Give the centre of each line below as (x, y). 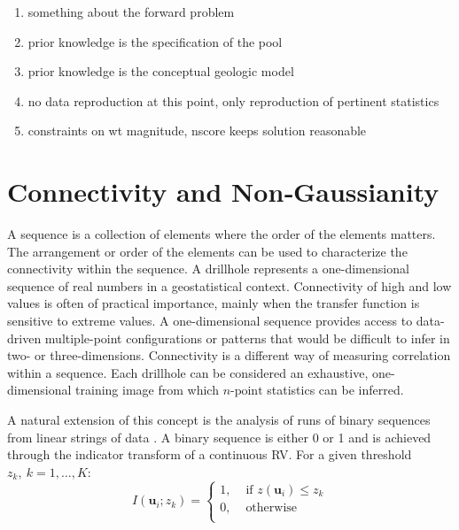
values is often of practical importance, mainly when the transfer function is (214, 303)
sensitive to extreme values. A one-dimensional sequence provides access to (210, 321)
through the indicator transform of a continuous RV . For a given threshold (210, 454)
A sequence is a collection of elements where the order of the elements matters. (222, 234)
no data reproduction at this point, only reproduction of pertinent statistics (233, 100)
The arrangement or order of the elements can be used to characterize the (207, 251)
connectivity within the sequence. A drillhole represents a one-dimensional (208, 269)
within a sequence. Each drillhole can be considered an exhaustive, (188, 372)
